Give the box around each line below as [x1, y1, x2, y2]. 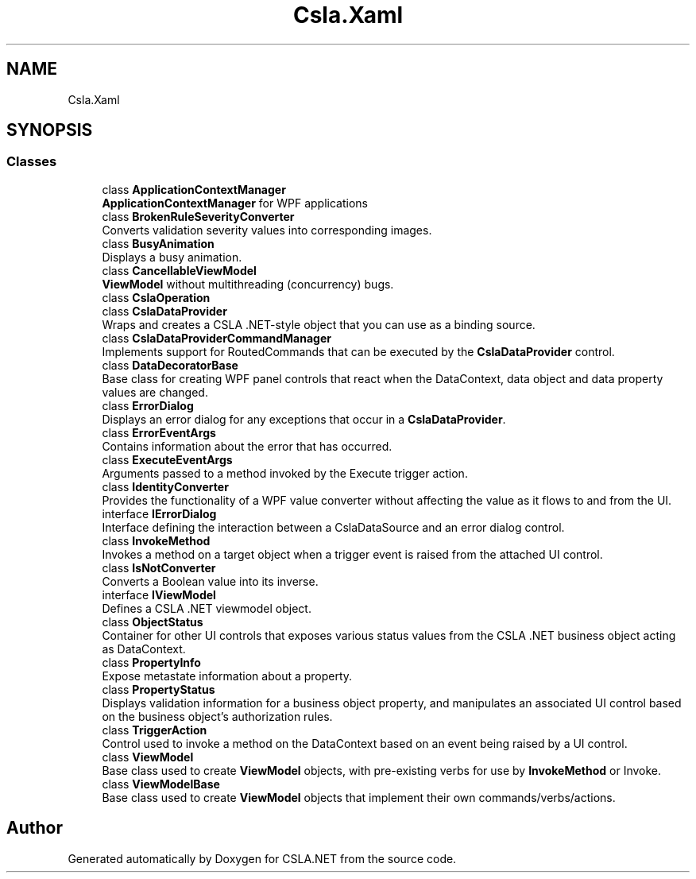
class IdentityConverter [102, 479, 229, 494]
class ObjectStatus [102, 614, 203, 629]
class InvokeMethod [102, 533, 211, 548]
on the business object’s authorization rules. [102, 709, 333, 723]
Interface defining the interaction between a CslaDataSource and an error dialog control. [102, 520, 565, 534]
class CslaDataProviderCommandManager [102, 331, 331, 345]
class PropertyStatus [102, 682, 215, 696]
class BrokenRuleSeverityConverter [102, 209, 295, 223]
